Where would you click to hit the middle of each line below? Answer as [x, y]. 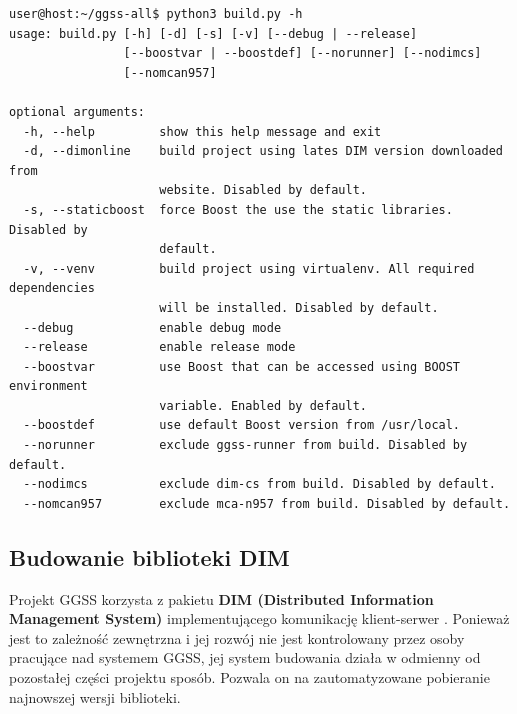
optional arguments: [77, 111]
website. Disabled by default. [263, 190]
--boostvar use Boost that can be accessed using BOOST [242, 366]
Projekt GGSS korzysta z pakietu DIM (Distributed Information [221, 598]
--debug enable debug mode [152, 327]
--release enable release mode [159, 347]
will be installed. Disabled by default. [299, 307]
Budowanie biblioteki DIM [149, 556]
